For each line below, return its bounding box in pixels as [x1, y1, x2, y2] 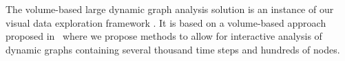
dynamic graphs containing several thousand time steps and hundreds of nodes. [6, 42, 340, 56]
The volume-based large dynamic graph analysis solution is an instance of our [6, 2, 334, 16]
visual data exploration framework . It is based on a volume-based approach [6, 15, 326, 29]
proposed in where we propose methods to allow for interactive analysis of [6, 29, 322, 43]
